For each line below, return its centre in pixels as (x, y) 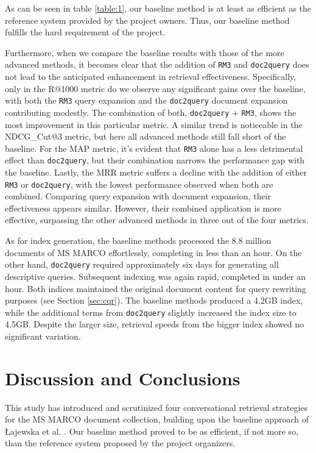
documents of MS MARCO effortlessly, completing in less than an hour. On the (153, 252)
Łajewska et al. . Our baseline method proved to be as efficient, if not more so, (152, 431)
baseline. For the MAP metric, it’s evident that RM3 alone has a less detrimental (154, 148)
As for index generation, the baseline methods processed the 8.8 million (138, 241)
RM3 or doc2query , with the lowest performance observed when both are (139, 184)
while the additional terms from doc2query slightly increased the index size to (151, 312)
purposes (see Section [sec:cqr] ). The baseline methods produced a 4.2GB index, (154, 300)
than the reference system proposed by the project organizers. (120, 443)
